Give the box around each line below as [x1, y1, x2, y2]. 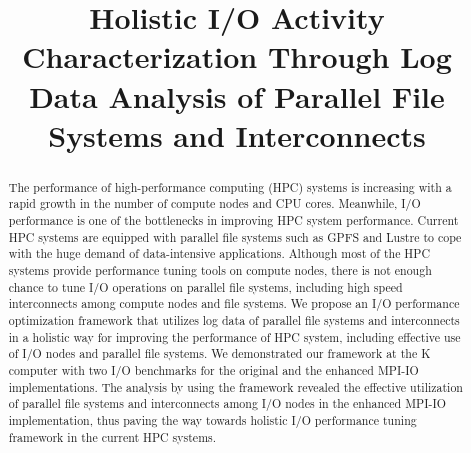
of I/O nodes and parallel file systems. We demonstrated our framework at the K [8, 345, 431, 362]
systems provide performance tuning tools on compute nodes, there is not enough [8, 262, 432, 279]
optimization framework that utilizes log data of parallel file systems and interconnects [8, 311, 460, 328]
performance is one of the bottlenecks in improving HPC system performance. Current [8, 212, 459, 229]
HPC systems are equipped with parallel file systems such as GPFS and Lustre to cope [8, 228, 462, 245]
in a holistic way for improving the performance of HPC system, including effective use [8, 328, 461, 345]
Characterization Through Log [22, 36, 452, 77]
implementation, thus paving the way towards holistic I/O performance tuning [8, 411, 417, 428]
